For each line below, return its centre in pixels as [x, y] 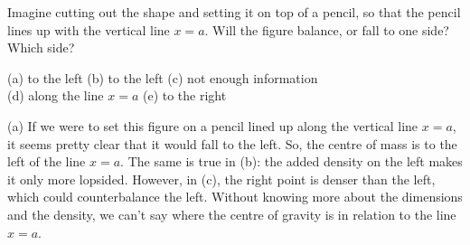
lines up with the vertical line [89, 29]
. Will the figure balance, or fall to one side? [327, 29]
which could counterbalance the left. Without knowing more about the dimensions [235, 197]
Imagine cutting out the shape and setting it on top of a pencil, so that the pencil [234, 12]
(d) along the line [56, 95]
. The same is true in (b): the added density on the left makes [291, 161]
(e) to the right [184, 95]
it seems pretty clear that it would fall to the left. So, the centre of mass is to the [232, 143]
